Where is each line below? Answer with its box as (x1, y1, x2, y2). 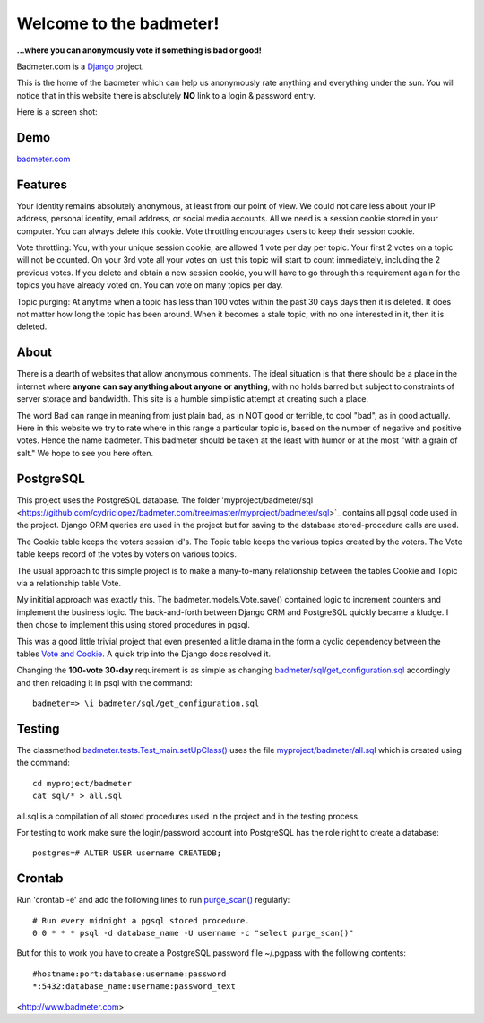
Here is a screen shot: (16, 107, 98, 117)
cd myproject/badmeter (32, 778, 133, 788)
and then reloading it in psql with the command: (16, 677, 193, 688)
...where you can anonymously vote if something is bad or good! (16, 45, 262, 56)
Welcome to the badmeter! (16, 13, 220, 33)
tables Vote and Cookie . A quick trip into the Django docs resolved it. (16, 648, 272, 659)
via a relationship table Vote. (16, 577, 122, 588)
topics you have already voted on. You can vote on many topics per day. (16, 280, 283, 290)
